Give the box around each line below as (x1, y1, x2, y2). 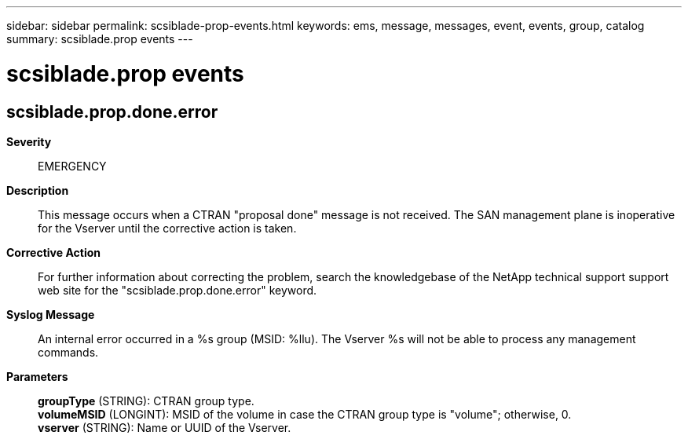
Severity (6, 134, 52, 148)
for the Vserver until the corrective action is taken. (38, 221, 297, 235)
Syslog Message (6, 307, 95, 321)
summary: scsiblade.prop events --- (6, 32, 193, 46)
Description (6, 183, 69, 197)
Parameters (6, 369, 68, 383)
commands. (38, 345, 99, 359)
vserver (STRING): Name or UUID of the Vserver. (38, 420, 291, 434)
